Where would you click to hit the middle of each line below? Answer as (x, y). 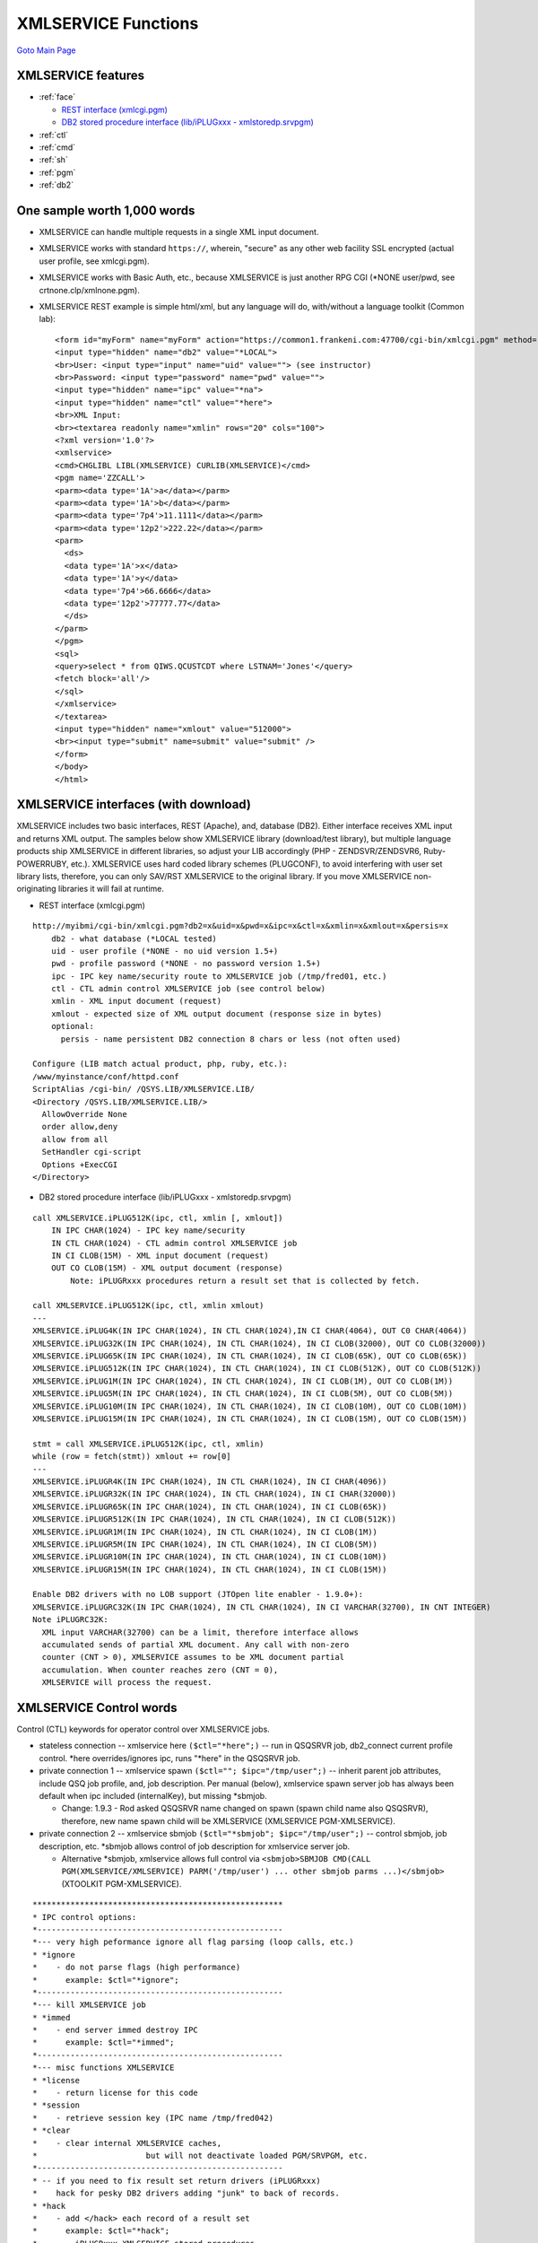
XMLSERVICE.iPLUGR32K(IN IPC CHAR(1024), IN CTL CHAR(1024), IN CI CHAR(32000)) (215, 1494)
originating (37, 889)
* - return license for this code (116, 2093)
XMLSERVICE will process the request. (127, 1683)
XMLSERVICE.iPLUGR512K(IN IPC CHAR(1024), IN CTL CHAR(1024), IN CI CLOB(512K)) (215, 1519)
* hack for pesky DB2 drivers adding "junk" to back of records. (186, 2193)
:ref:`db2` (56, 185)
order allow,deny (80, 1127)
